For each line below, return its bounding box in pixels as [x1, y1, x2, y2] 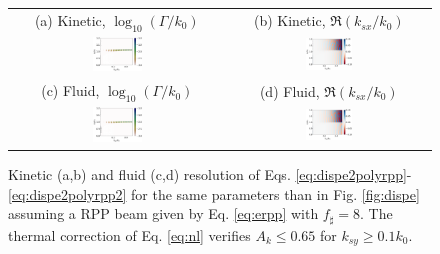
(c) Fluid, [41, 80, 100, 101]
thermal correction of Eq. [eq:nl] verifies [8, 224, 251, 245]
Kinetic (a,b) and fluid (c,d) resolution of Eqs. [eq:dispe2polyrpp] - [8, 163, 412, 184]
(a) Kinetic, [34, 9, 106, 30]
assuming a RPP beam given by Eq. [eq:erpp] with [8, 203, 319, 224]
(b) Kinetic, [253, 10, 326, 31]
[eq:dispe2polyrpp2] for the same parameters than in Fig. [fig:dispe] [8, 183, 420, 204]
